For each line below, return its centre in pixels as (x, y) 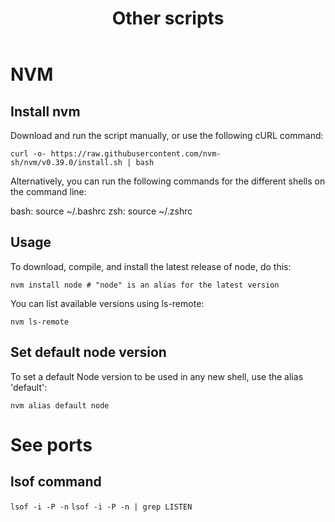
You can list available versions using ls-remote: (107, 303)
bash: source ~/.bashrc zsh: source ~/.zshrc (101, 211)
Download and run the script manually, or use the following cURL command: (167, 135)
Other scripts (168, 18)
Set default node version (88, 352)
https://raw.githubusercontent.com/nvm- (136, 154)
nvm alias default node (60, 405)
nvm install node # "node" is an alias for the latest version (145, 285)
